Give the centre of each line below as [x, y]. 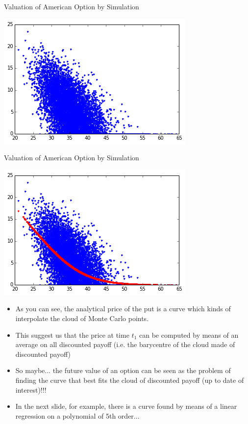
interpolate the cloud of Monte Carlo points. [82, 318]
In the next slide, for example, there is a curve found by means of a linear [126, 406]
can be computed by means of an [189, 335]
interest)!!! [31, 389]
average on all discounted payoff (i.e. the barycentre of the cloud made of [125, 344]
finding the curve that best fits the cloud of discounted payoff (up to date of [130, 380]
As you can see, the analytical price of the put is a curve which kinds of [123, 309]
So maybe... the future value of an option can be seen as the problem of [123, 370]
